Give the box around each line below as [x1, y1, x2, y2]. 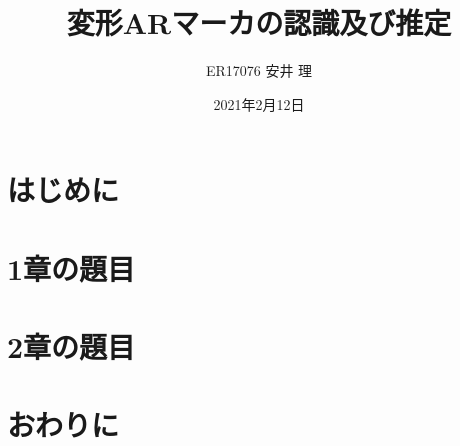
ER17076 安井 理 [205, 60, 313, 81]
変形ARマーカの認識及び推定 [66, 2, 452, 43]
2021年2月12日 [213, 93, 305, 114]
